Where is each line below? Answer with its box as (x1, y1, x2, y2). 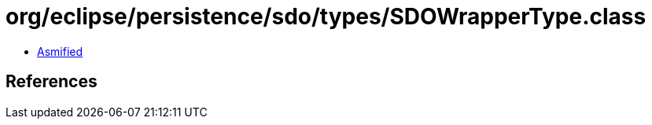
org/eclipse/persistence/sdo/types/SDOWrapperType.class (6, 3, 646, 30)
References (6, 72, 98, 92)
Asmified (37, 44, 83, 58)
